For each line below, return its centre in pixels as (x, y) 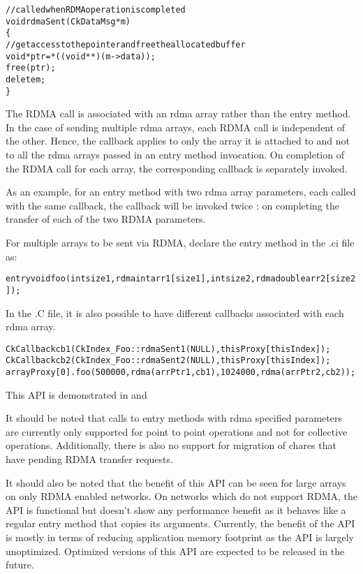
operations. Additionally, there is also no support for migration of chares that (171, 445)
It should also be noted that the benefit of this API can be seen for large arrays (176, 482)
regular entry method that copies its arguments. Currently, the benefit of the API (180, 523)
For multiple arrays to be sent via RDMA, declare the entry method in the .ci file (180, 242)
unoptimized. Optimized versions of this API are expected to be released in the (175, 551)
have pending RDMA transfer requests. (89, 459)
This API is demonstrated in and (76, 394)
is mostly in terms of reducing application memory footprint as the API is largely (180, 537)
